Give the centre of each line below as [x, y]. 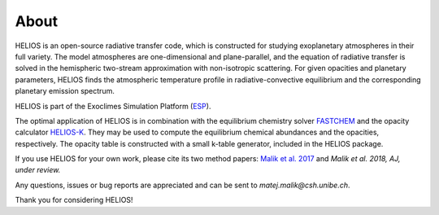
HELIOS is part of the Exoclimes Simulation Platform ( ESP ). [113, 106]
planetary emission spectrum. [65, 91]
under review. [38, 170]
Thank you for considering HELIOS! [74, 200]
